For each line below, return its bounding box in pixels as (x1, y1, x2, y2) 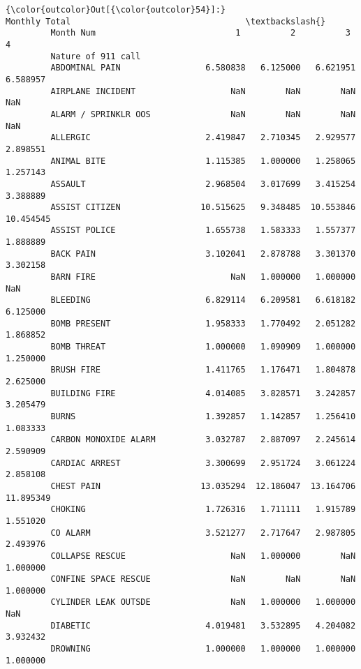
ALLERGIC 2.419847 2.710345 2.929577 (50, 133, 356, 143)
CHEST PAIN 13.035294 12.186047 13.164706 (50, 481, 356, 491)
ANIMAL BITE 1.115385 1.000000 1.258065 (50, 156, 356, 166)
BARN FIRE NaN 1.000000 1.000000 (50, 272, 356, 283)
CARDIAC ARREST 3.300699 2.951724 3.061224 (50, 458, 356, 468)
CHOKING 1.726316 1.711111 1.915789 (50, 504, 356, 515)
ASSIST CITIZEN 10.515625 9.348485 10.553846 (50, 202, 356, 213)
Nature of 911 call (50, 51, 141, 61)
